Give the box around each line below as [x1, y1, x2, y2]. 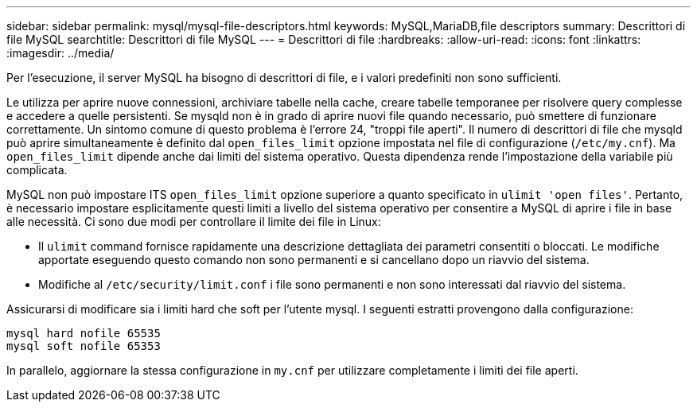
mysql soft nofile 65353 [6, 340, 161, 352]
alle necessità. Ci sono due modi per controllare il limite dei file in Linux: [6, 215, 381, 228]
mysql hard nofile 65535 [6, 327, 161, 340]
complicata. [6, 163, 68, 177]
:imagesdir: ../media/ [6, 46, 115, 60]
